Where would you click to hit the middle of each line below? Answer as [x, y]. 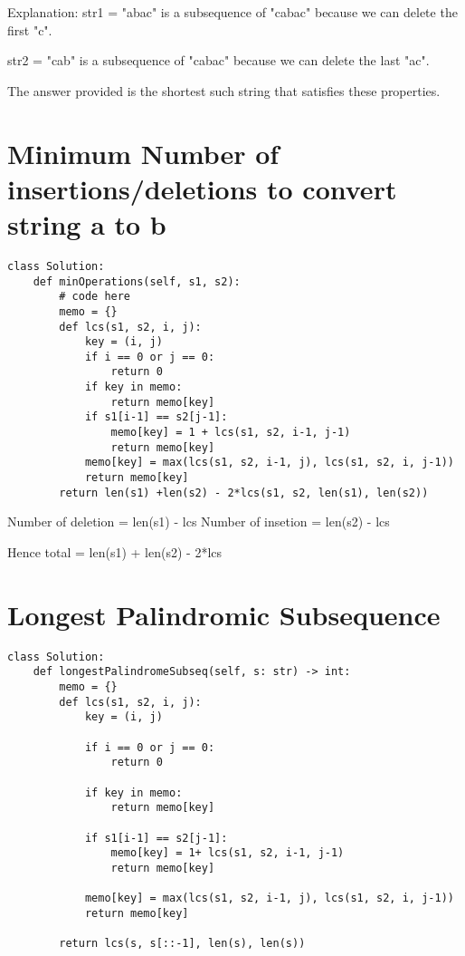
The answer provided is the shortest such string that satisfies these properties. [224, 90]
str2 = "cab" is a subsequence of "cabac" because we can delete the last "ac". [218, 60]
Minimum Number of [143, 153]
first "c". [30, 29]
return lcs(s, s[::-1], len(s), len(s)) [182, 944]
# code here [95, 297]
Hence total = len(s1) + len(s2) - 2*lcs [115, 551]
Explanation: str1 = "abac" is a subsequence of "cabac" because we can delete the [232, 12]
